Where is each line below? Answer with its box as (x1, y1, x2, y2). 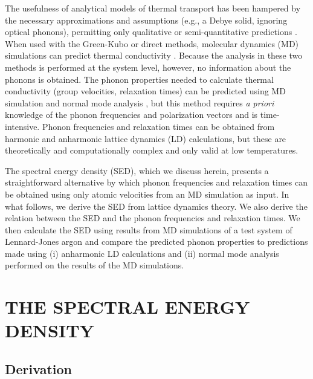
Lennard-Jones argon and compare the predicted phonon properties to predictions (5, 235, 308, 248)
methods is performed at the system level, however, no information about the (5, 60, 291, 73)
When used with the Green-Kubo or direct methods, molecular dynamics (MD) (5, 37, 299, 50)
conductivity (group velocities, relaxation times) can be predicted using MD (5, 85, 286, 97)
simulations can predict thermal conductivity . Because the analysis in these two (5, 49, 303, 62)
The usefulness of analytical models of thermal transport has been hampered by (5, 2, 301, 14)
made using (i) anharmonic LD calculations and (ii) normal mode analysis (5, 247, 279, 259)
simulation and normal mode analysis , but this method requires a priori (5, 96, 274, 109)
